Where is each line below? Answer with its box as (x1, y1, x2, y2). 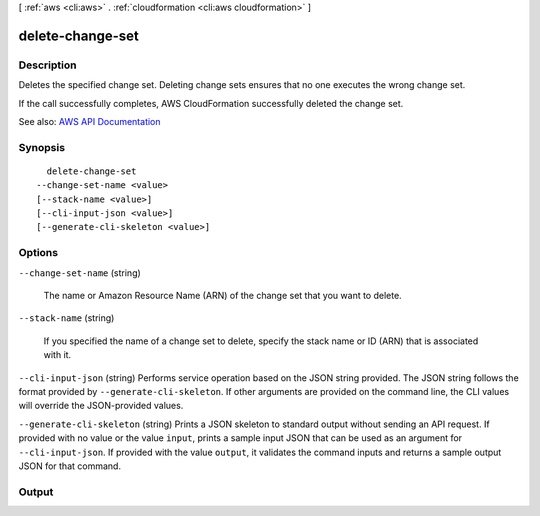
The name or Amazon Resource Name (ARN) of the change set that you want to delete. (43, 289, 402, 301)
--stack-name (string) (18, 312, 115, 324)
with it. (43, 349, 72, 361)
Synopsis (18, 140, 65, 154)
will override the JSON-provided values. (18, 400, 184, 412)
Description (18, 58, 77, 72)
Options (18, 246, 59, 260)
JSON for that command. (18, 460, 122, 472)
